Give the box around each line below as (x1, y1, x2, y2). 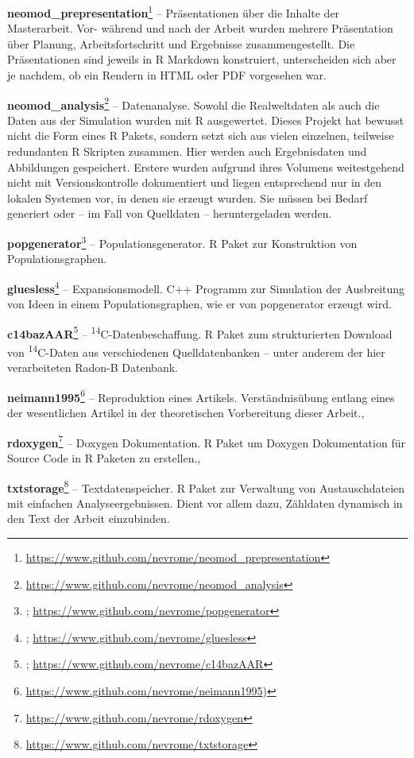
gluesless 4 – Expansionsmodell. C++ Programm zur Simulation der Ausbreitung (7, 277, 405, 296)
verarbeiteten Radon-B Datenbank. (7, 359, 178, 376)
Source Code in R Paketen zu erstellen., (7, 449, 201, 466)
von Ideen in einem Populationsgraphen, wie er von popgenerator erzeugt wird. (7, 296, 392, 312)
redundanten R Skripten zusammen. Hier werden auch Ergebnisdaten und (7, 143, 367, 160)
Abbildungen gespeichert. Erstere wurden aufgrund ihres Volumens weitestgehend (7, 158, 404, 175)
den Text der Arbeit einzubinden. (7, 510, 170, 527)
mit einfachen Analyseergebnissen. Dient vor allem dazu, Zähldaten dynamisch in (7, 494, 403, 511)
